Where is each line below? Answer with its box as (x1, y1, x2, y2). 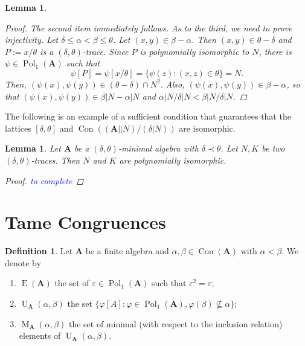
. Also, (160, 77, 185, 90)
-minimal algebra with (118, 142, 199, 155)
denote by (5, 256, 41, 269)
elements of (19, 329, 61, 342)
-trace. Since (82, 45, 129, 57)
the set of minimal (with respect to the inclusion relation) (68, 317, 283, 330)
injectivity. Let (5, 33, 59, 46)
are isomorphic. (179, 121, 236, 134)
